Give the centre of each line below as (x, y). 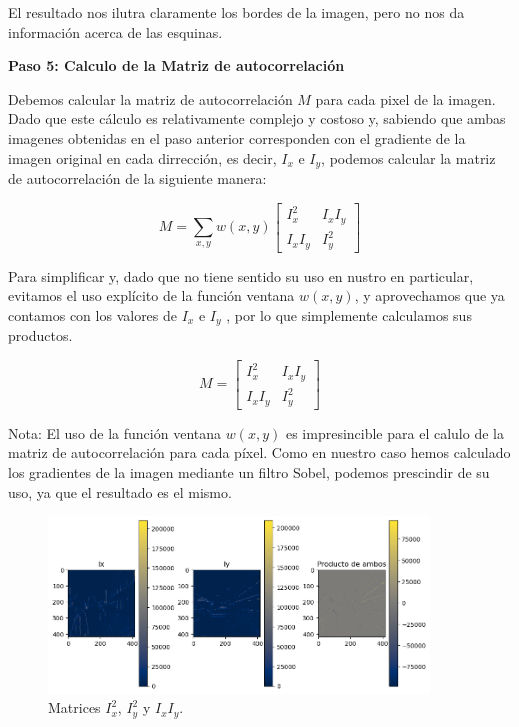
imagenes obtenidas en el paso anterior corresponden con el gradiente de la (237, 137)
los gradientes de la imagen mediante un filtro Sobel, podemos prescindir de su (249, 471)
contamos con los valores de (93, 314)
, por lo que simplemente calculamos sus (349, 314)
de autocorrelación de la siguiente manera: (137, 178)
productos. (40, 335)
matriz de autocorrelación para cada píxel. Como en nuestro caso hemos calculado (259, 452)
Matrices (74, 707)
